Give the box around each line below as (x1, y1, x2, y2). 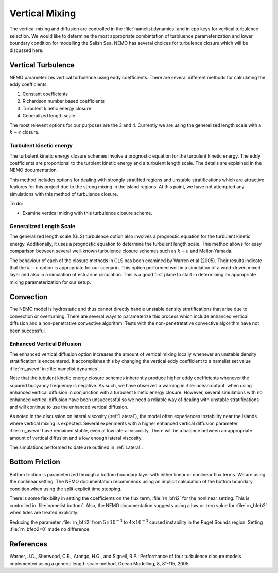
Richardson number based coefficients (22, 98, 105, 104)
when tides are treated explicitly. (9, 510, 79, 516)
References (9, 540, 47, 548)
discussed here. (9, 47, 44, 54)
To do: (9, 200, 23, 206)
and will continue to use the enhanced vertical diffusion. (9, 404, 129, 410)
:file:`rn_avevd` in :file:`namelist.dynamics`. (9, 366, 100, 372)
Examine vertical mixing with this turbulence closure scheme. (22, 210, 153, 216)
